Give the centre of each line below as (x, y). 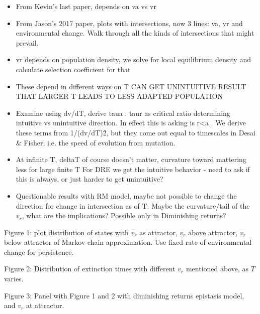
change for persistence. (39, 252)
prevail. (27, 42)
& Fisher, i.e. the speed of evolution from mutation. (96, 142)
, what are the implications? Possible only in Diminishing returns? (124, 215)
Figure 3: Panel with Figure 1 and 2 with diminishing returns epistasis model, (124, 295)
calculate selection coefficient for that (73, 69)
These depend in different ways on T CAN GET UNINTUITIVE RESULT (131, 86)
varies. (14, 279)
